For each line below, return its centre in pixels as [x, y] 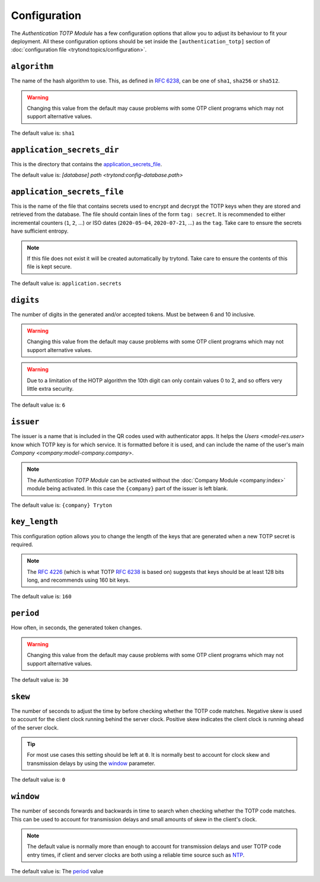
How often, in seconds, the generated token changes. [76, 628]
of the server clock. [35, 728]
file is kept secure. [49, 266]
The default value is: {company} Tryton [62, 505]
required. [22, 544]
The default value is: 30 [40, 680]
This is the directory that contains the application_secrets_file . [87, 164]
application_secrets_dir [65, 150]
